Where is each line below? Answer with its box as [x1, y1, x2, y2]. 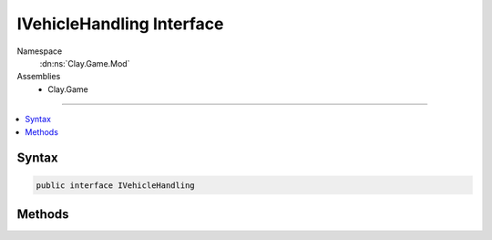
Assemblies [16, 71, 61, 82]
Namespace [16, 46, 63, 57]
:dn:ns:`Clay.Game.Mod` [39, 57, 130, 68]
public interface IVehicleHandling [36, 180, 195, 191]
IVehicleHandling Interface [16, 14, 224, 34]
